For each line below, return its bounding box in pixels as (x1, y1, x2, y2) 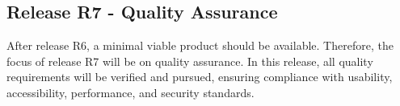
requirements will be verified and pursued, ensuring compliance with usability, (6, 68, 393, 85)
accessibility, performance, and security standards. (6, 84, 255, 100)
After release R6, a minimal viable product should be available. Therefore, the (6, 37, 394, 54)
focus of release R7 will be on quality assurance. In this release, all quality (6, 52, 373, 69)
